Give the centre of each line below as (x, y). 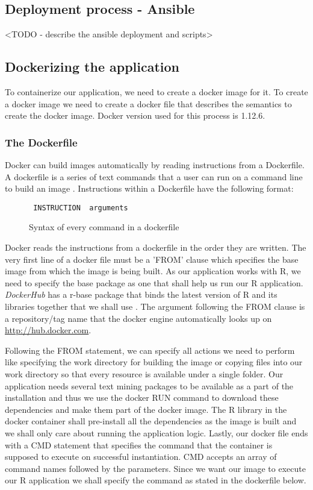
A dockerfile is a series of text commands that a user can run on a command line (154, 176)
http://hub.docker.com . (48, 330)
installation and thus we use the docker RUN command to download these (142, 397)
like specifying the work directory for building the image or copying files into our (154, 362)
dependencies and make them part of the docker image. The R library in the (146, 409)
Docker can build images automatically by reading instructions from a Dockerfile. (155, 165)
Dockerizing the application (92, 67)
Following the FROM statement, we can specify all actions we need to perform (150, 350)
